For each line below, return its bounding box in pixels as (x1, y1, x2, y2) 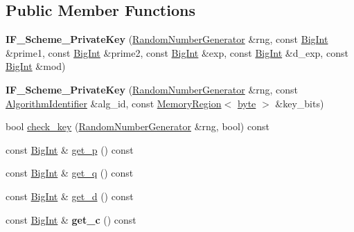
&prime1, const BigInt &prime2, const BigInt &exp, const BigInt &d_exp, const (6, 45, 348, 60)
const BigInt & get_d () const (6, 188, 134, 203)
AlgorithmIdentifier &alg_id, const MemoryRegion (6, 96, 222, 110)
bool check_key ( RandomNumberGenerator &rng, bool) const (6, 119, 269, 134)
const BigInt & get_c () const (6, 212, 136, 226)
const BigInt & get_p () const (6, 142, 134, 157)
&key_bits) (275, 96, 324, 110)
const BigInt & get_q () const (6, 166, 134, 180)
